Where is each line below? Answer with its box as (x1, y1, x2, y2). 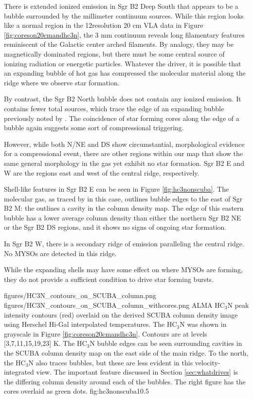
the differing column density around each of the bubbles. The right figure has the (4, 376, 246, 386)
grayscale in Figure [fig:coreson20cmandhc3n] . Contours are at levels (4, 328, 207, 339)
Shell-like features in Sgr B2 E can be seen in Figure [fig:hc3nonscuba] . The (4, 184, 229, 194)
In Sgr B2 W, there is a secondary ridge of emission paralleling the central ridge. (4, 239, 244, 249)
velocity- (195, 357, 220, 367)
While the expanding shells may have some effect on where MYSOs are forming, (4, 264, 243, 275)
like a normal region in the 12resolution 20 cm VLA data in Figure (4, 20, 203, 30)
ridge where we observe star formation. (4, 77, 120, 87)
